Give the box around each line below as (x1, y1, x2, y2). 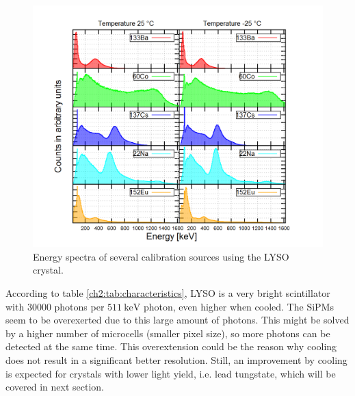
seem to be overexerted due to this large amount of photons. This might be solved (5, 313, 350, 327)
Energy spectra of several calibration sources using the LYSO (33, 249, 289, 263)
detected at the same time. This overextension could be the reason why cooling (5, 339, 337, 354)
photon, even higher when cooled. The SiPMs (143, 299, 334, 313)
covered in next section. (5, 380, 104, 394)
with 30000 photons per (5, 299, 105, 313)
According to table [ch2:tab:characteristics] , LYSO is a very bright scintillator (5, 285, 330, 300)
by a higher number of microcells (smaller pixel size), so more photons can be (5, 326, 330, 340)
